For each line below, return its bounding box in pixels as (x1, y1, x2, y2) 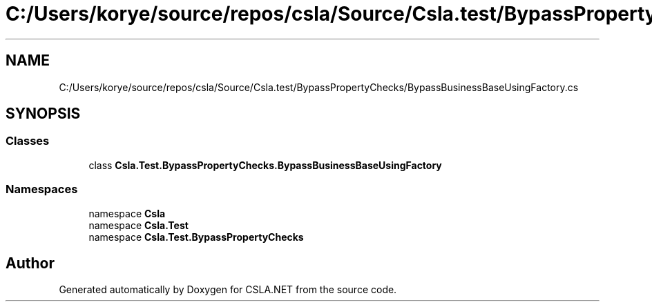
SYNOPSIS (6, 105, 81, 123)
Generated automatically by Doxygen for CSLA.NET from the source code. (59, 284, 397, 296)
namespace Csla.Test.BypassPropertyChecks (88, 230, 304, 243)
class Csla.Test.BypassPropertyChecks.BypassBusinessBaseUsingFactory (88, 159, 442, 171)
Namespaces (6, 182, 78, 197)
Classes (6, 134, 50, 148)
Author (6, 254, 55, 272)
